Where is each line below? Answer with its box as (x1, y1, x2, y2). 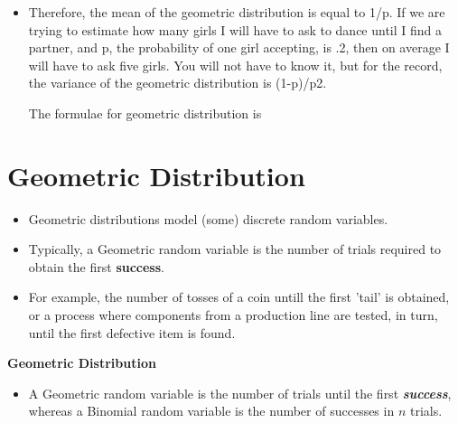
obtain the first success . (28, 257, 164, 276)
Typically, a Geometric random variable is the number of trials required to (28, 240, 442, 258)
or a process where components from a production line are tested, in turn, (28, 305, 438, 324)
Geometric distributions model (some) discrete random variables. (28, 209, 388, 228)
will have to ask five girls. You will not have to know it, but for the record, (28, 55, 443, 74)
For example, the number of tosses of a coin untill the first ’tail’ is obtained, (28, 287, 450, 306)
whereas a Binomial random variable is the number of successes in (28, 401, 395, 420)
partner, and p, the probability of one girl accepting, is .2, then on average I (28, 38, 450, 57)
